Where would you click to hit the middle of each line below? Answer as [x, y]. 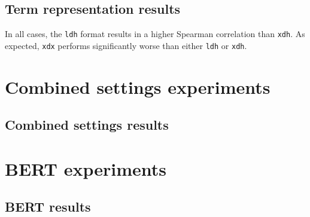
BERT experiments [86, 168]
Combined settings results [87, 125]
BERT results [48, 207]
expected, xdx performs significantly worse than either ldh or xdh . [126, 45]
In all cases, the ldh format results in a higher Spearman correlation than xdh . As [155, 34]
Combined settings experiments [138, 86]
